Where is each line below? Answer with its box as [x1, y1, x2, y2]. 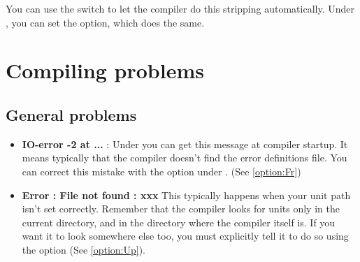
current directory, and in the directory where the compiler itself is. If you [22, 214, 336, 229]
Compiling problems [6, 56, 204, 85]
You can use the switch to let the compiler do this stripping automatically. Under [6, 1, 354, 15]
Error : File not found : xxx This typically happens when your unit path [22, 187, 351, 202]
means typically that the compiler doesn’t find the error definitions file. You [22, 150, 347, 165]
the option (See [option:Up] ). [22, 242, 146, 256]
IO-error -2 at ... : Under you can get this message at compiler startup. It [22, 136, 348, 151]
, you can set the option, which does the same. [6, 15, 205, 29]
